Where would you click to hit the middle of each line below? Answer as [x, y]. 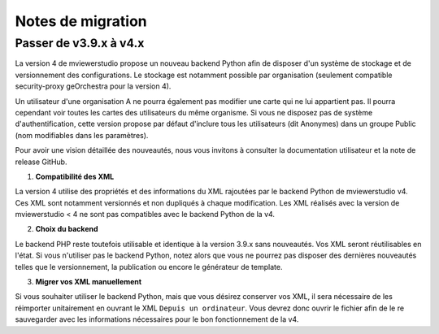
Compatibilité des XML [75, 176]
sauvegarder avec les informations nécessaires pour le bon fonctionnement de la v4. [157, 319]
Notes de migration [81, 21]
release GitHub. [41, 162]
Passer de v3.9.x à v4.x [80, 43]
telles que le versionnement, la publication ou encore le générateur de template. [149, 267]
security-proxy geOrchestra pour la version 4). [93, 86]
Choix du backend [67, 229]
